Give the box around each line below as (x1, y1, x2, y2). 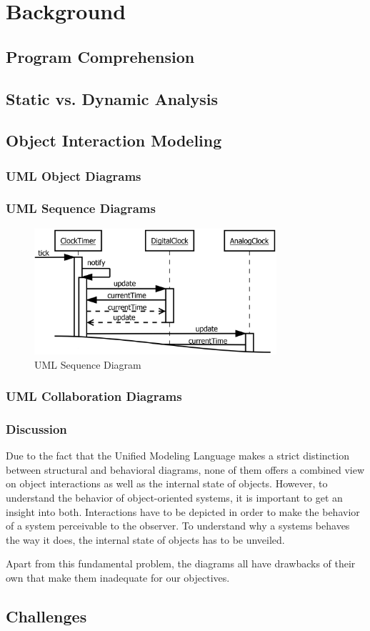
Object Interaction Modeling (6, 129, 222, 151)
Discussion (6, 419, 67, 437)
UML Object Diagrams (6, 167, 141, 184)
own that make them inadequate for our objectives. (6, 570, 230, 585)
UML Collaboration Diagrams (6, 387, 182, 405)
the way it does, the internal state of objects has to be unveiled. (6, 532, 285, 547)
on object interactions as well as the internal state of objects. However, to (6, 476, 328, 491)
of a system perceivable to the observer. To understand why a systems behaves (6, 518, 350, 533)
